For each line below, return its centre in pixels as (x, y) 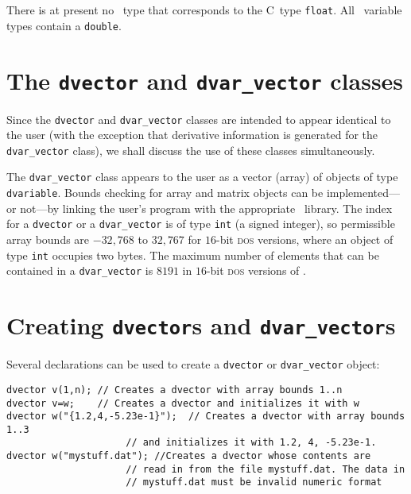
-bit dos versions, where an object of (304, 239)
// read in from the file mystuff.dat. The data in (266, 469)
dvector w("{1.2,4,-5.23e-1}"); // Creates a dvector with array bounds (206, 417)
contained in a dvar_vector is (80, 270)
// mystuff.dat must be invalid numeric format (254, 482)
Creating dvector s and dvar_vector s (201, 325)
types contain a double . (64, 25)
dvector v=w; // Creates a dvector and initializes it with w (183, 403)
